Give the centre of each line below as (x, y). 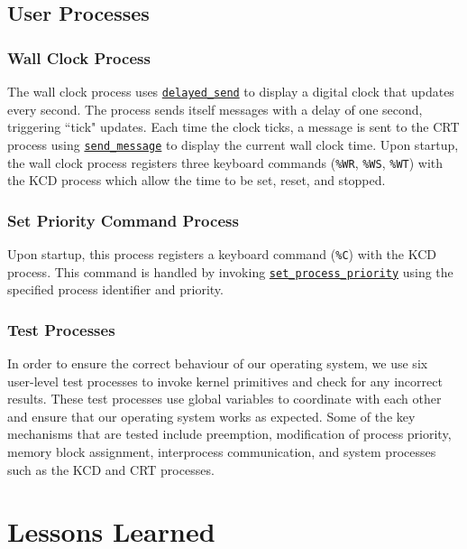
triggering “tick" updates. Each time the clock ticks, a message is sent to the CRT (233, 127)
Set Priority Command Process (123, 220)
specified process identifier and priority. (115, 289)
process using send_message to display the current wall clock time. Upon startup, (233, 144)
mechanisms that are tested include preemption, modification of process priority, (229, 434)
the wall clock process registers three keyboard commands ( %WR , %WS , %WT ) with (225, 162)
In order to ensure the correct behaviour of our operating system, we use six (218, 363)
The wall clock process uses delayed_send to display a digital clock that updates (231, 91)
